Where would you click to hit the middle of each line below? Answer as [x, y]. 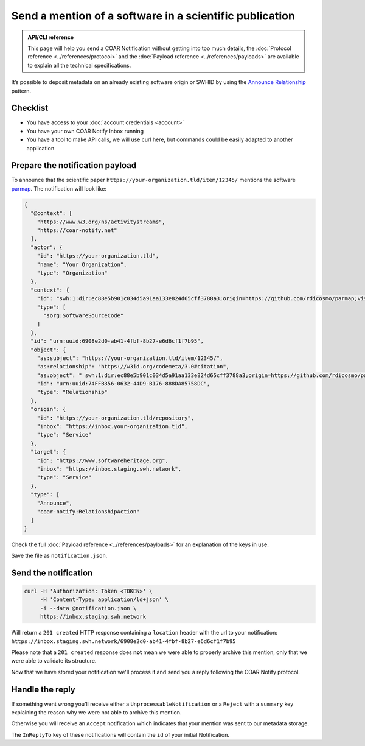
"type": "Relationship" [72, 392]
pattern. [21, 91]
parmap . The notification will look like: [59, 188]
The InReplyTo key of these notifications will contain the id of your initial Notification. [120, 734]
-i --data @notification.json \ [88, 608]
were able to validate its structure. [54, 661]
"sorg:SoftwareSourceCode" [84, 315]
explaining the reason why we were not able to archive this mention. [96, 713]
